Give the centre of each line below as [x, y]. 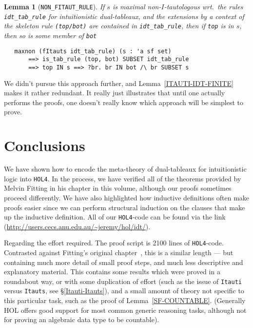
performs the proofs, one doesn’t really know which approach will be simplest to [124, 102]
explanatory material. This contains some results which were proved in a [112, 272]
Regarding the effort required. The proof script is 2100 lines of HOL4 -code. [114, 243]
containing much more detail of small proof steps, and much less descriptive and [124, 262]
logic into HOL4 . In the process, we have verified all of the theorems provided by [123, 178]
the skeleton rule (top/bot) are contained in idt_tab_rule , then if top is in [119, 26]
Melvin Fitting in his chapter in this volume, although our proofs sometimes [118, 188]
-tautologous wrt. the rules [204, 6]
